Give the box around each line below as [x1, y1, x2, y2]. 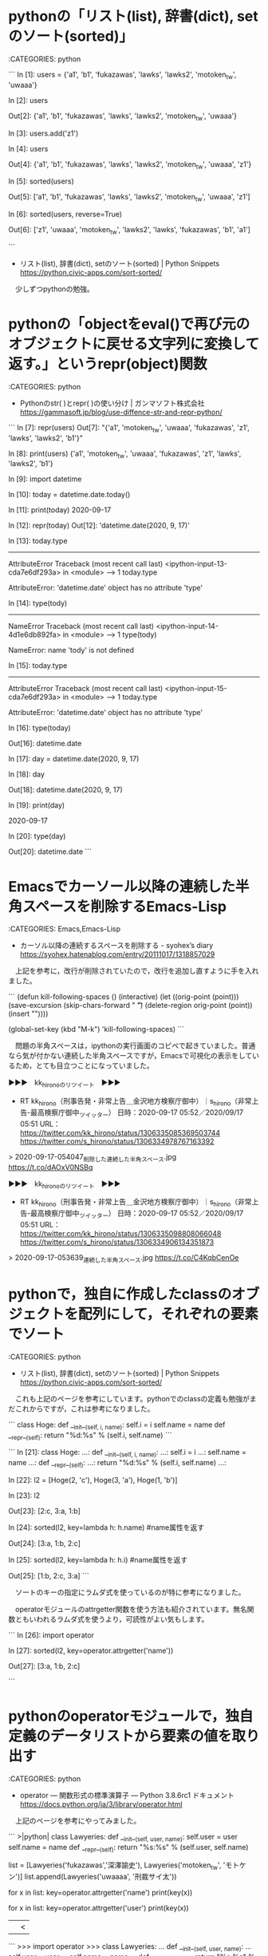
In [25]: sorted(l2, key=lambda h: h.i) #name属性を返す [8, 1555, 188, 1564]
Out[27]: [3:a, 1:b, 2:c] [8, 1661, 81, 1670]
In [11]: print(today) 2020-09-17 [8, 505, 112, 515]
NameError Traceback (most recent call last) [8, 622, 154, 631]
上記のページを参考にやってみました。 [14, 1816, 141, 1825]
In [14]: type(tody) [8, 599, 68, 608]
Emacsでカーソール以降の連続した [8, 877, 235, 895]
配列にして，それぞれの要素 [78, 1305, 259, 1323]
